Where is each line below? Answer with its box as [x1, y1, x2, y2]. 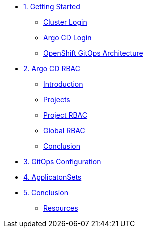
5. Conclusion [23, 188, 68, 197]
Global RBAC [43, 126, 85, 135]
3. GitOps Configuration [23, 157, 101, 166]
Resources [43, 204, 78, 212]
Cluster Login [43, 18, 87, 26]
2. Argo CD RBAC [23, 64, 80, 73]
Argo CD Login [43, 33, 92, 42]
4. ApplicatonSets [23, 173, 82, 181]
